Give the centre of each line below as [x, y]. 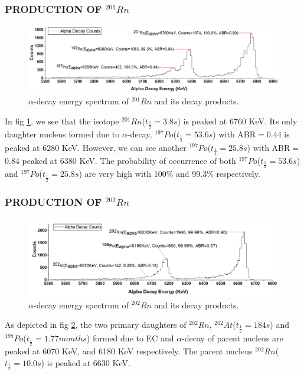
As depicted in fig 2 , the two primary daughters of [96, 325]
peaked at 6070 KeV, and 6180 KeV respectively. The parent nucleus [129, 351]
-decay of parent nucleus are [233, 338]
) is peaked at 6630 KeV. [86, 362]
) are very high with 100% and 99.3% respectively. [169, 174]
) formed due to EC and [130, 338]
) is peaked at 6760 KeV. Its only [237, 121]
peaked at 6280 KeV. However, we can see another [96, 147]
